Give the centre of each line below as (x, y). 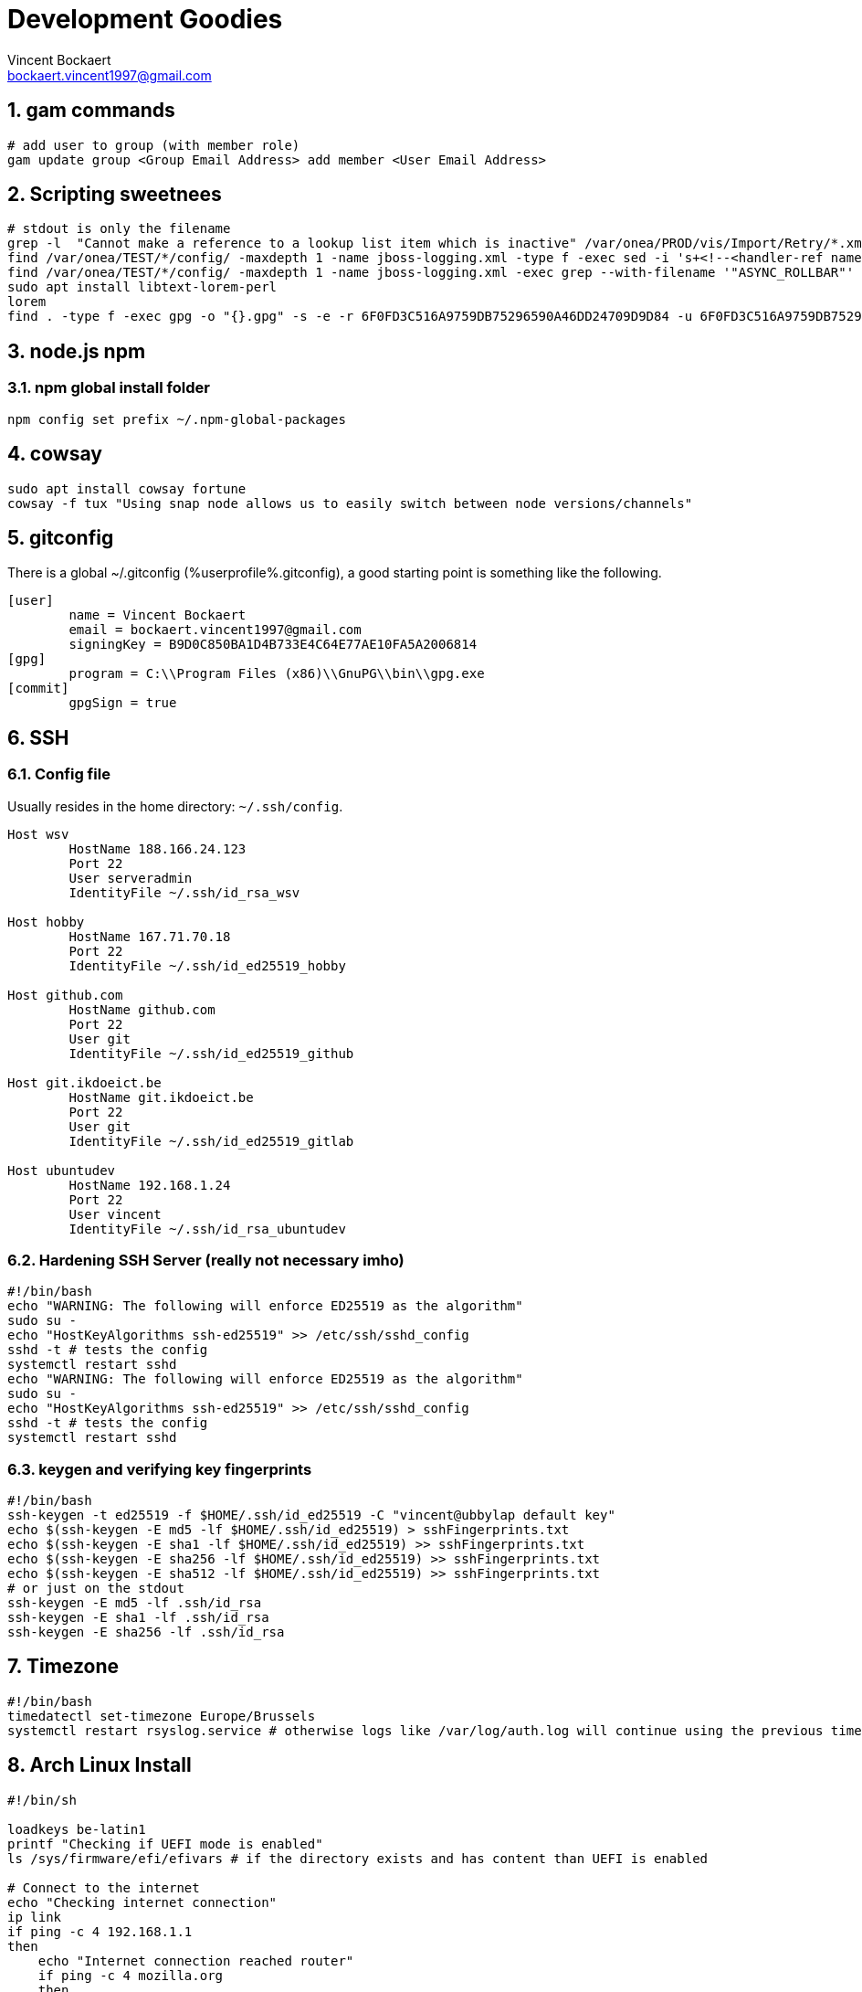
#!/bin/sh (42, 1800)
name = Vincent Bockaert (158, 615)
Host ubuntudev (62, 1170)
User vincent (115, 1214)
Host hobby (46, 922)
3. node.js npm (77, 351)
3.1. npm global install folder (109, 388)
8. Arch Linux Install (100, 1765)
